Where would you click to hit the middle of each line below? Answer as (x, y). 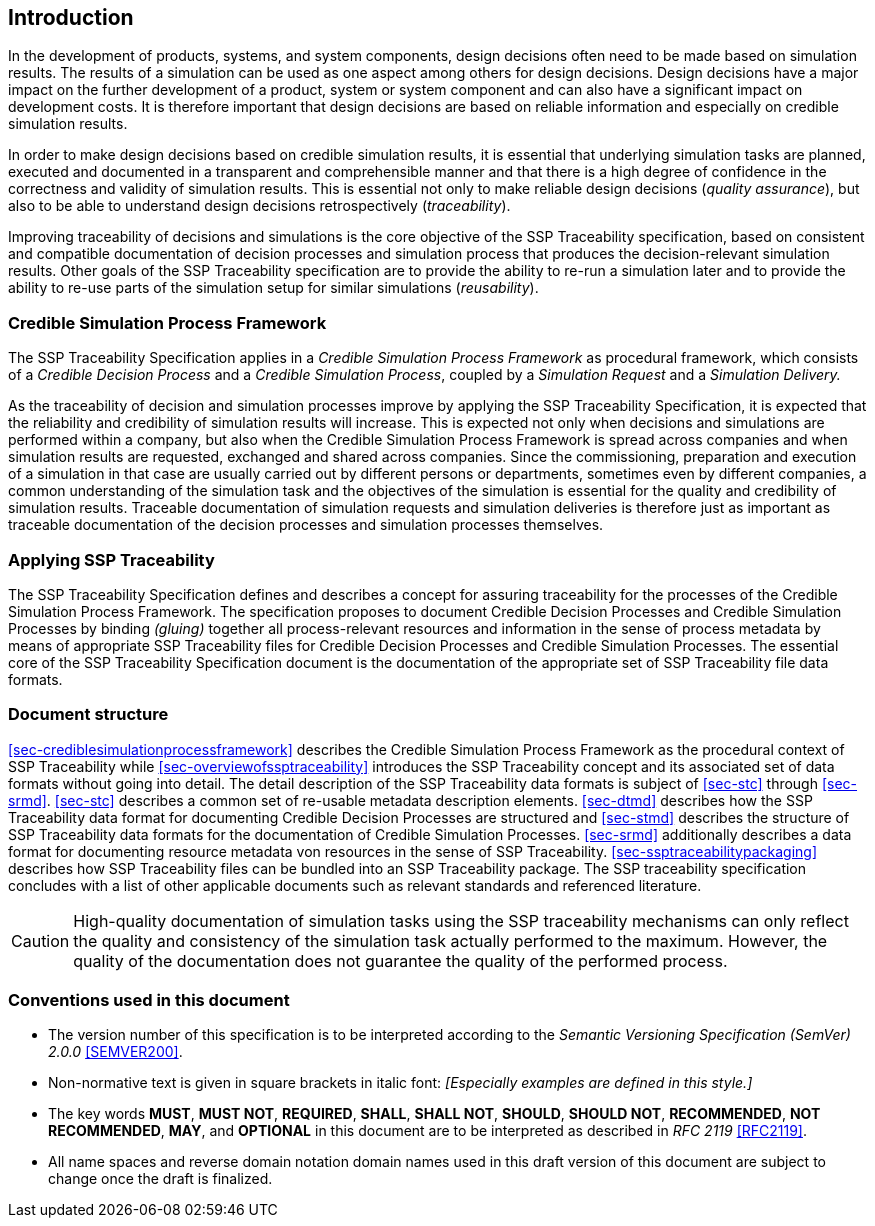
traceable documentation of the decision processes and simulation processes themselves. (306, 525)
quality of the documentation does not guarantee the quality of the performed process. (400, 960)
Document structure (88, 714)
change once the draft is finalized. (160, 1179)
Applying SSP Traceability (111, 559)
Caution (40, 940)
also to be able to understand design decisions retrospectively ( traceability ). (259, 206)
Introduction (71, 17)
